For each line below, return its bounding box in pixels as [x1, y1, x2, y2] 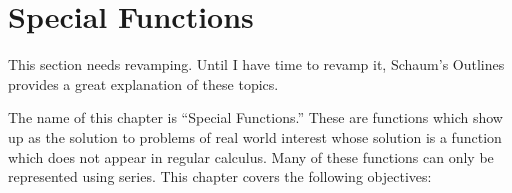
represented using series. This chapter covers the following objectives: [8, 166, 432, 187]
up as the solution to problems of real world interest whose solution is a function [8, 126, 502, 147]
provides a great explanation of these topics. [8, 73, 279, 94]
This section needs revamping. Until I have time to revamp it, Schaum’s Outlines [8, 54, 505, 75]
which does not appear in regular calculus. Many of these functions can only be [8, 146, 494, 167]
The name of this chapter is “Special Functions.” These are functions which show [8, 107, 503, 128]
